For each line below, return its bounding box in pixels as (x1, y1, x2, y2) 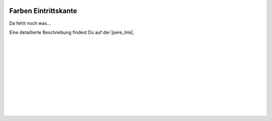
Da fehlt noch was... (9, 20, 51, 26)
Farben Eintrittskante (9, 7, 78, 15)
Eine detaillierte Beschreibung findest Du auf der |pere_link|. (9, 29, 134, 35)
